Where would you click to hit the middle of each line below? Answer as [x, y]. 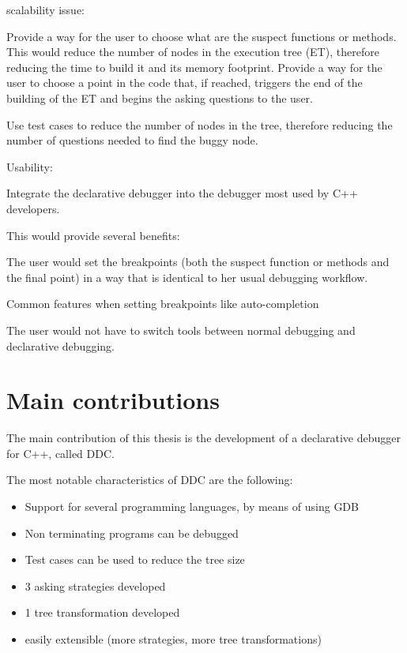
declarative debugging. [60, 345]
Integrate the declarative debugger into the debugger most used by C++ [182, 193]
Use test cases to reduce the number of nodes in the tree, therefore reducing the [200, 124]
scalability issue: [46, 9]
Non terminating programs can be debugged [132, 533]
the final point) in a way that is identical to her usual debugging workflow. [187, 277]
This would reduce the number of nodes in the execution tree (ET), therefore [193, 52]
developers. [33, 208]
